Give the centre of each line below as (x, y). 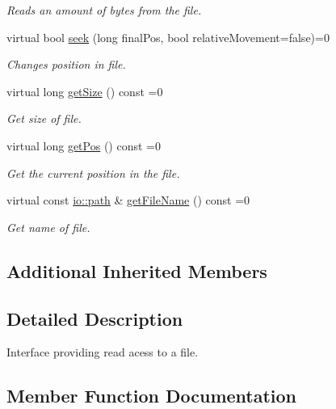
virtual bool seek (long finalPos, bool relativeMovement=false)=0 (168, 37)
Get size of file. (44, 118)
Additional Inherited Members (137, 270)
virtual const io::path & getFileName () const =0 (128, 200)
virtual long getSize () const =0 (85, 91)
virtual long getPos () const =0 (84, 145)
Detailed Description (95, 318)
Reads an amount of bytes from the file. (104, 10)
